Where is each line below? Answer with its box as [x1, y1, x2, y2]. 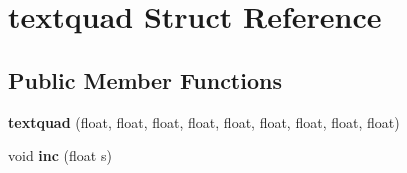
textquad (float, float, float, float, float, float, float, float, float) [8, 111, 400, 132]
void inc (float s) [8, 145, 112, 166]
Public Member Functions [8, 64, 282, 95]
